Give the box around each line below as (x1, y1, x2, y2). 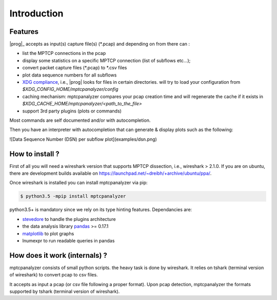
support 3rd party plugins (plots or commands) (22, 108, 122, 114)
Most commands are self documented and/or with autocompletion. (9, 117, 151, 123)
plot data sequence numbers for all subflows (22, 72, 117, 78)
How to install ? (9, 149, 60, 158)
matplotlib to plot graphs (22, 230, 74, 236)
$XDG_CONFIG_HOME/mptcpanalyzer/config (22, 86, 118, 92)
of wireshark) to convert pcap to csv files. (9, 272, 98, 278)
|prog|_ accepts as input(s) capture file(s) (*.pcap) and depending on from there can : (9, 41, 190, 47)
